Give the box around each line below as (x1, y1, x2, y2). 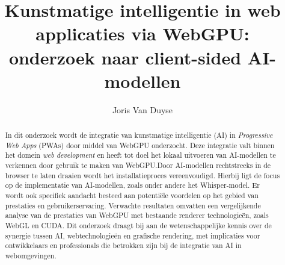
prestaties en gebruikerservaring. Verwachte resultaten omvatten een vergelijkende (5, 200, 261, 210)
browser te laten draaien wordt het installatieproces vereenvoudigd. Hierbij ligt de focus (5, 170, 280, 180)
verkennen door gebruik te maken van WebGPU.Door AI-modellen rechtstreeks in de (5, 160, 271, 170)
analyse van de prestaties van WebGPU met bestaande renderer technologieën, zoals (5, 210, 269, 220)
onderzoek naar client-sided (8, 45, 242, 69)
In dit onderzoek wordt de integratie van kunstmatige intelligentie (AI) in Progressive (5, 130, 273, 140)
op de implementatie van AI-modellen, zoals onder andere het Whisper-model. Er (5, 180, 260, 190)
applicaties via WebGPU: (35, 21, 250, 46)
